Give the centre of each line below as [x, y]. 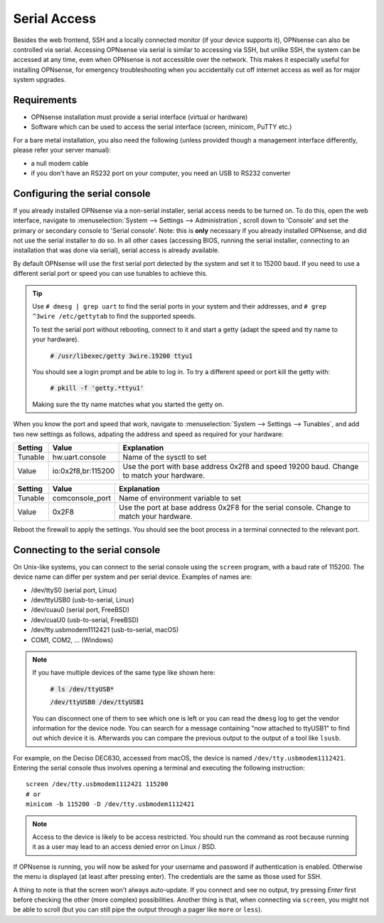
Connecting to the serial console [87, 550]
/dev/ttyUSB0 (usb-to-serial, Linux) [82, 599]
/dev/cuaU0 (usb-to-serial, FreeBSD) [85, 619]
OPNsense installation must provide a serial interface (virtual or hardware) [139, 117]
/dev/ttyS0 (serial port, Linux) [74, 590]
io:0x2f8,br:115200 [84, 470]
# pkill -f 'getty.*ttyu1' [97, 388]
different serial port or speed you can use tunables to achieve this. [110, 274]
